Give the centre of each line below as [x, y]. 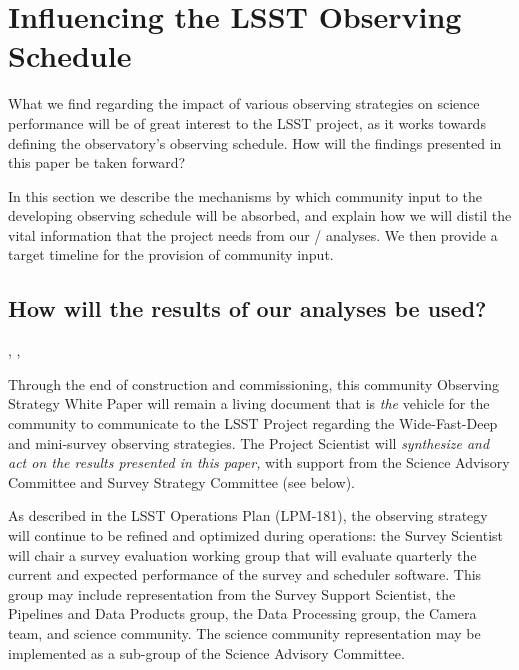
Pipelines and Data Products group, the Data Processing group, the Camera [242, 613]
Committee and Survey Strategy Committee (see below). [182, 481]
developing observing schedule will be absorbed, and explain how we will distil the [260, 215]
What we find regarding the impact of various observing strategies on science [244, 103]
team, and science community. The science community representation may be [244, 632]
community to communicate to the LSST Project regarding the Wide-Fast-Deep [253, 423]
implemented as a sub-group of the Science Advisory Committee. [206, 652]
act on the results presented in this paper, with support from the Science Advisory [259, 462]
